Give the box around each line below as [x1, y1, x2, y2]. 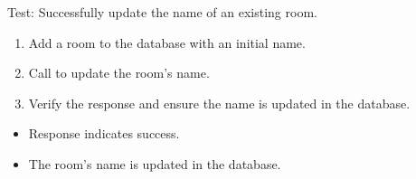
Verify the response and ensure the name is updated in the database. [28, 93, 411, 112]
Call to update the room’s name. [28, 63, 210, 82]
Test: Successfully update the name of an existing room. [7, 3, 317, 21]
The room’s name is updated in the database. [28, 154, 281, 173]
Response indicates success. [28, 124, 180, 143]
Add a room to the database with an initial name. [28, 33, 306, 52]
